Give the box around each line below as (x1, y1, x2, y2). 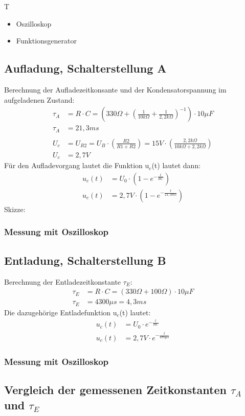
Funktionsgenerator (16, 35, 77, 46)
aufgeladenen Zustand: (4, 94, 75, 105)
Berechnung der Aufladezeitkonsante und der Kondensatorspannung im (4, 84, 227, 95)
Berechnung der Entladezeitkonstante (4, 276, 121, 287)
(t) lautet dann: (151, 160, 201, 171)
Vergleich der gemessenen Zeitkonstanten (4, 382, 227, 398)
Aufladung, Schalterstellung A (4, 60, 167, 76)
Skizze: (4, 203, 26, 214)
